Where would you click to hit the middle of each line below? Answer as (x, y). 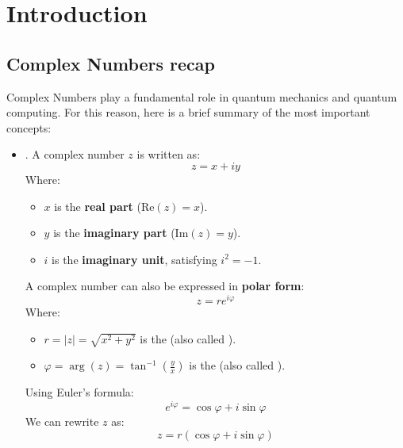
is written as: (169, 154)
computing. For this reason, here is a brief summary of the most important (188, 112)
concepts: (29, 127)
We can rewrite (62, 421)
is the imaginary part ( (114, 233)
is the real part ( (98, 206)
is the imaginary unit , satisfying (134, 259)
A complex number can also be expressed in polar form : (165, 286)
